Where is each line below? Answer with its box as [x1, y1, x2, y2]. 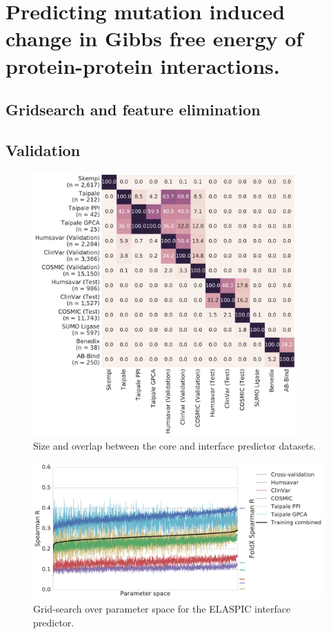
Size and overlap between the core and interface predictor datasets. [33, 438, 317, 452]
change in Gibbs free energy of [6, 24, 303, 52]
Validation [6, 139, 81, 160]
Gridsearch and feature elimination [6, 99, 261, 120]
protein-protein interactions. [6, 51, 280, 79]
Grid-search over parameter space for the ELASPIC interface [33, 602, 291, 616]
